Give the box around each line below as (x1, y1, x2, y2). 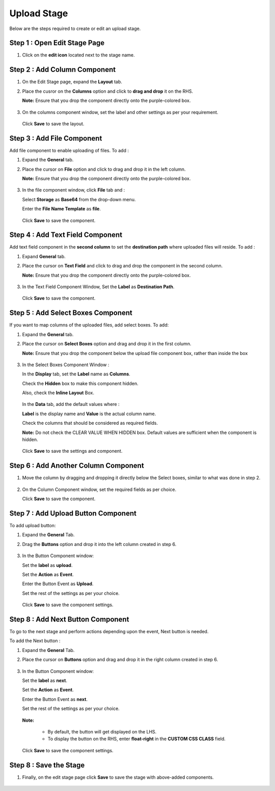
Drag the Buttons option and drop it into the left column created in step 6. (22, 541, 177, 547)
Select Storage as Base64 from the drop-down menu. (22, 196, 136, 202)
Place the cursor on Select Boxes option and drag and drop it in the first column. (22, 341, 191, 347)
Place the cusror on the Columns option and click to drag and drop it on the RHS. (22, 88, 194, 94)
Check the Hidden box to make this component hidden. (22, 380, 139, 387)
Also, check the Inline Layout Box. (22, 390, 94, 396)
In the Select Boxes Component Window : (22, 362, 109, 368)
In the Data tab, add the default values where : (22, 401, 120, 407)
